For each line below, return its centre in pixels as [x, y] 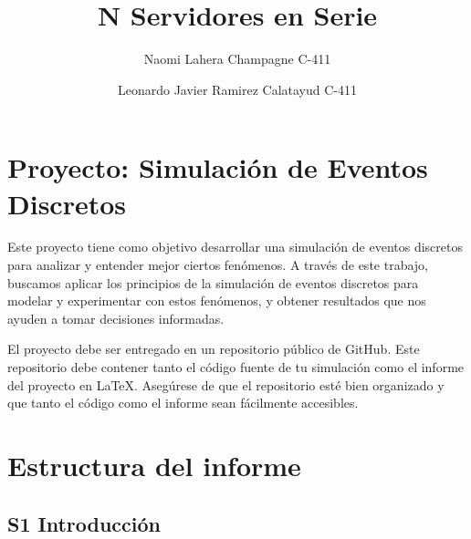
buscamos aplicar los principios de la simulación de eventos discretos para [213, 282]
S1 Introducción [84, 523]
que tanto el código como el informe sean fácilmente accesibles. [183, 403]
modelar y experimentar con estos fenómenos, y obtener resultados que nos [217, 301]
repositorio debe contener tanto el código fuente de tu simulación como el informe [236, 367]
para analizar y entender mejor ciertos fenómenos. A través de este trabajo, [218, 265]
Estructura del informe [154, 465]
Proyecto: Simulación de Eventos [218, 167]
